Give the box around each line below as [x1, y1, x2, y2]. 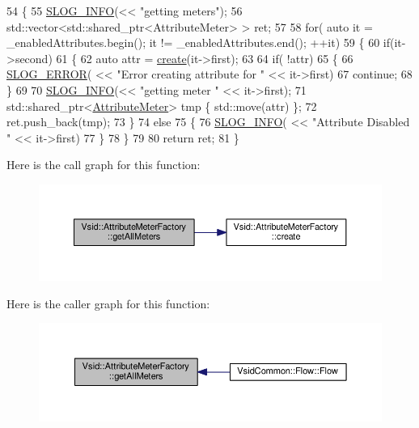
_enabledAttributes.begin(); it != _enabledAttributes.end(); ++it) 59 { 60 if [6, 34, 390, 51]
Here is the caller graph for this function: [6, 295, 210, 311]
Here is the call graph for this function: [6, 156, 201, 173]
